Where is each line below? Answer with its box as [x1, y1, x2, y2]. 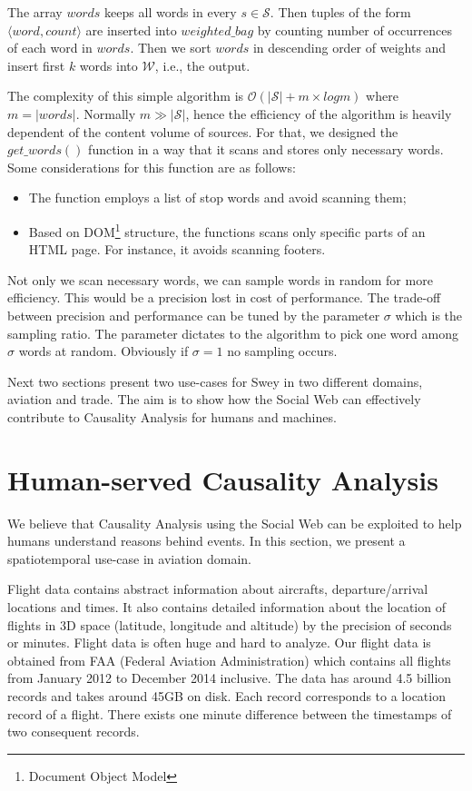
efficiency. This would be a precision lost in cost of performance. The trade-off [7, 288, 441, 307]
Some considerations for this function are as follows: [7, 157, 296, 176]
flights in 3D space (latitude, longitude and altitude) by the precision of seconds [7, 615, 452, 634]
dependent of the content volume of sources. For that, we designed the [7, 122, 398, 141]
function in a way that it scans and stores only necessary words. [88, 140, 444, 159]
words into [79, 55, 138, 74]
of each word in [7, 38, 93, 57]
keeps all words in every [104, 3, 237, 21]
